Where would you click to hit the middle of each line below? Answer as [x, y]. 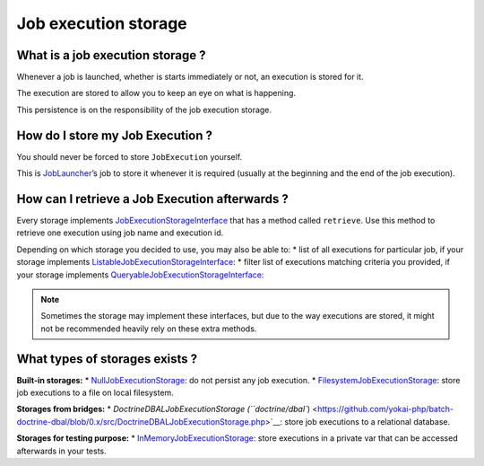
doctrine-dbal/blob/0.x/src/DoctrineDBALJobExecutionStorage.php [141, 421]
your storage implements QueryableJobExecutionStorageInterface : [140, 275]
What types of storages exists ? [107, 359]
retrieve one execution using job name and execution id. [120, 233]
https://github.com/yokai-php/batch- [385, 409]
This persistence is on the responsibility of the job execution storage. [144, 110]
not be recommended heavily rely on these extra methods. [149, 329]
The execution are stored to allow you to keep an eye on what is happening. [156, 93]
